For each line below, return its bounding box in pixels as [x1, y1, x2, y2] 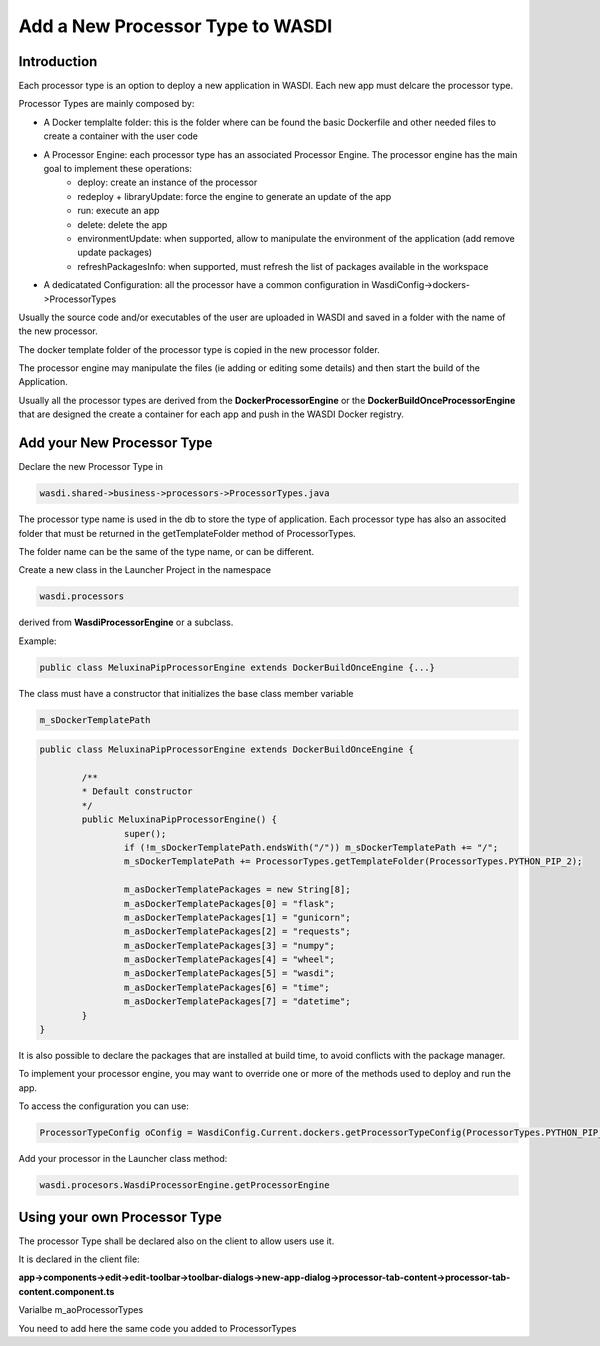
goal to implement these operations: [43, 163, 192, 175]
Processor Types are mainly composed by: [18, 98, 195, 110]
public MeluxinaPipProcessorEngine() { [81, 814, 277, 825]
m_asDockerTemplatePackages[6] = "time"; [123, 981, 330, 993]
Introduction [18, 53, 98, 70]
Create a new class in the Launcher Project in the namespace [18, 564, 272, 576]
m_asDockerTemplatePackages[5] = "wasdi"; [123, 968, 335, 979]
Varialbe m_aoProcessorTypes [18, 1304, 144, 1316]
